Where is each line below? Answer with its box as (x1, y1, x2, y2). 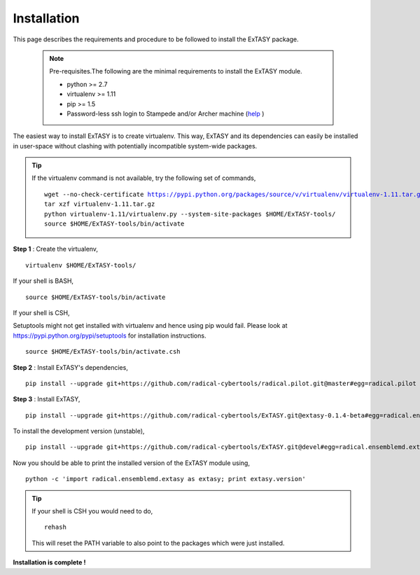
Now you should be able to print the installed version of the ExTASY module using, (13, 459, 250, 467)
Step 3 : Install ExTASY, (13, 395, 80, 403)
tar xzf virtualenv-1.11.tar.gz (44, 200, 155, 208)
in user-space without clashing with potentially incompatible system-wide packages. (13, 141, 258, 150)
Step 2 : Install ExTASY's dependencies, (13, 363, 129, 371)
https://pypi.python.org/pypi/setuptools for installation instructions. (13, 331, 206, 340)
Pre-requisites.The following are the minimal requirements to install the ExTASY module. (49, 67, 302, 76)
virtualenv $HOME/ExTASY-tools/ (25, 261, 136, 269)
